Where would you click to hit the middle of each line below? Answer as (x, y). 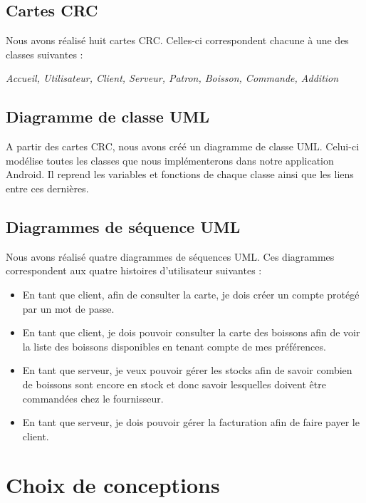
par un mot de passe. (68, 308)
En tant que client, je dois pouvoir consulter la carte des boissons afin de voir (191, 332)
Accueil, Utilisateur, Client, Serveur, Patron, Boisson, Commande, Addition (172, 78)
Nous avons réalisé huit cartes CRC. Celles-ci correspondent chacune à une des (177, 40)
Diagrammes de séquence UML (123, 226)
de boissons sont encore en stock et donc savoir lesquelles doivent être (174, 384)
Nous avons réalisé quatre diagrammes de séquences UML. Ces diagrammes (170, 256)
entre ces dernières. (47, 188)
